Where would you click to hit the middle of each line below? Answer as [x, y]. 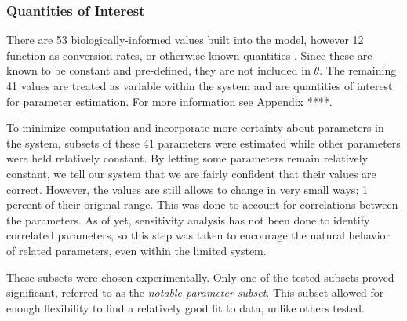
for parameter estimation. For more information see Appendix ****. [169, 101]
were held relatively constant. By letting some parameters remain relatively [187, 158]
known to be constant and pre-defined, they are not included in [158, 70]
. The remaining [358, 70]
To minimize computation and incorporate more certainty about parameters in [195, 128]
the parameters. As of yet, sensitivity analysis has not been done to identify [188, 219]
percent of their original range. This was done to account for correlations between [202, 204]
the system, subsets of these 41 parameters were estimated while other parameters [203, 142]
